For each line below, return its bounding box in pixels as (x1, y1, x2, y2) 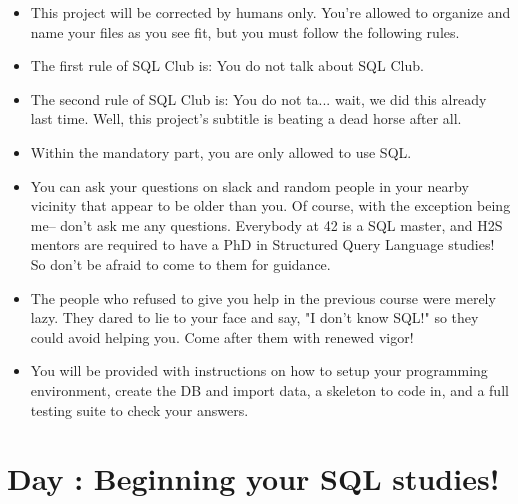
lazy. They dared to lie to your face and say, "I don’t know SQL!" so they (30, 307, 479, 328)
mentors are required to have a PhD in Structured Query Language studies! (30, 234, 495, 255)
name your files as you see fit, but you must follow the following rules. (30, 21, 460, 42)
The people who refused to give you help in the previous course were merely (30, 287, 496, 308)
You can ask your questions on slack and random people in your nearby (30, 175, 469, 196)
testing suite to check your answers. (30, 399, 249, 420)
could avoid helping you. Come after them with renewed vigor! (30, 326, 414, 347)
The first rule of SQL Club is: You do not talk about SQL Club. (30, 55, 424, 76)
